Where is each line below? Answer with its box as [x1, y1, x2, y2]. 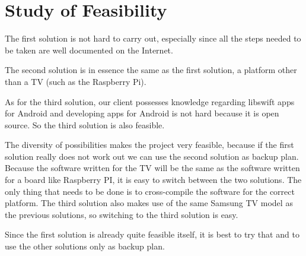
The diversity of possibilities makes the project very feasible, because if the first [5, 138, 294, 151]
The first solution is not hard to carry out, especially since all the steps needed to [5, 32, 301, 45]
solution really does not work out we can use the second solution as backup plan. [5, 150, 299, 162]
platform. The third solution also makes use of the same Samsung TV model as [5, 197, 293, 209]
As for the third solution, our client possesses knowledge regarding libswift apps [5, 95, 295, 108]
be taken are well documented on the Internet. [5, 43, 173, 56]
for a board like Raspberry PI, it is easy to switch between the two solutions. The [5, 173, 302, 186]
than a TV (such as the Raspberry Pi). [5, 75, 146, 87]
